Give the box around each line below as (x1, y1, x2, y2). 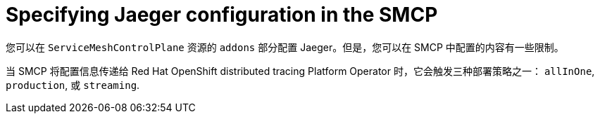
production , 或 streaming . (6, 78, 140, 91)
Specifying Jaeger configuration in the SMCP (6, 3, 438, 27)
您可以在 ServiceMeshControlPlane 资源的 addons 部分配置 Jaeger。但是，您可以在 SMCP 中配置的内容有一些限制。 (6, 41, 564, 53)
